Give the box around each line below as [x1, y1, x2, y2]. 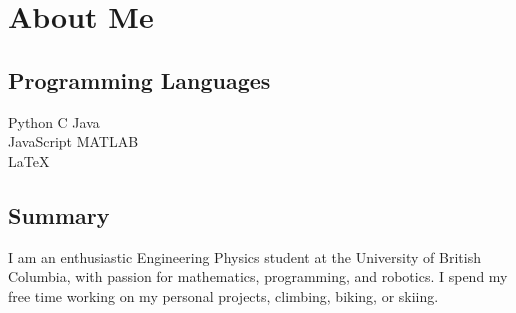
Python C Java [8, 111, 100, 132]
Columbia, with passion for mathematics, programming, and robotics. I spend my [8, 266, 508, 287]
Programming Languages [8, 64, 271, 95]
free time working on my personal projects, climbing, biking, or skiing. [8, 285, 439, 306]
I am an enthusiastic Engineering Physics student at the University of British [8, 246, 481, 267]
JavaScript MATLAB [8, 131, 139, 152]
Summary [8, 199, 110, 230]
